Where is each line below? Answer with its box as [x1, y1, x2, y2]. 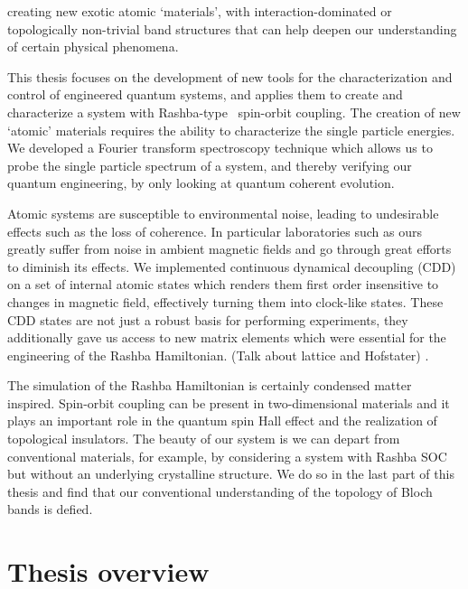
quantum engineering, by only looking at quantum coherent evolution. [7, 173, 395, 192]
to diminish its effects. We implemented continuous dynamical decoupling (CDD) [7, 257, 456, 276]
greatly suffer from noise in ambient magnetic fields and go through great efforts [7, 239, 452, 258]
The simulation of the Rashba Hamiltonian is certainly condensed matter [7, 376, 412, 395]
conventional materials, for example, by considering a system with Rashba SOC [7, 446, 447, 465]
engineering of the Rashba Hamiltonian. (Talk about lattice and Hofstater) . [7, 345, 429, 364]
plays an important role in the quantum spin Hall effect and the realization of [7, 411, 437, 430]
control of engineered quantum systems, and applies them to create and [7, 85, 403, 104]
